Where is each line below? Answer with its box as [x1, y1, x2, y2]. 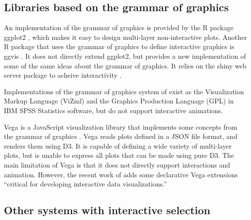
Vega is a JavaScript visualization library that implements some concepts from [4, 121, 237, 132]
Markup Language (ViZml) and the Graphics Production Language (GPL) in [4, 96, 234, 106]
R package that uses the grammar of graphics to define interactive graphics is [4, 41, 234, 51]
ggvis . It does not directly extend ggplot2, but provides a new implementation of [4, 51, 246, 61]
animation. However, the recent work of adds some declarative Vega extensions [4, 169, 238, 179]
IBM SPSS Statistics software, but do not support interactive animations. [4, 105, 223, 115]
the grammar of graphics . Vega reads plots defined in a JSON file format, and [4, 131, 237, 141]
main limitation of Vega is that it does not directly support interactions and [4, 159, 230, 169]
